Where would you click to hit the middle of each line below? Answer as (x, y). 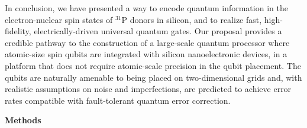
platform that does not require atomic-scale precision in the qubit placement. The (153, 65)
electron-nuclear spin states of (59, 19)
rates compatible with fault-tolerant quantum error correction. (118, 100)
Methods (23, 120)
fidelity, (18, 31)
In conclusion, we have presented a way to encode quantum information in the (146, 8)
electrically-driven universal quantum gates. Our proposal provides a (158, 31)
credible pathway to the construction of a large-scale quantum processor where (147, 42)
